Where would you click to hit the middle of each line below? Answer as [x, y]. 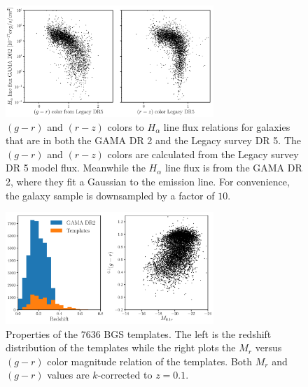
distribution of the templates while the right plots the [121, 347]
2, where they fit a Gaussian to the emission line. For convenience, [148, 182]
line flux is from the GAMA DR [233, 168]
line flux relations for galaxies [227, 126]
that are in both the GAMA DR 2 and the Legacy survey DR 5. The [153, 140]
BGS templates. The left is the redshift [188, 333]
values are [68, 375]
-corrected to [125, 375]
